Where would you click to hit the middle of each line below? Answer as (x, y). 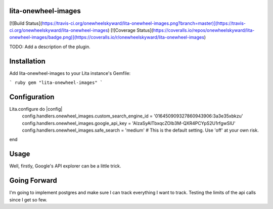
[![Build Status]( (26, 23)
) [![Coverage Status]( (131, 30)
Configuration (32, 97)
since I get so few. (28, 199)
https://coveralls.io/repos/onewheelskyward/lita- (204, 30)
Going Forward (33, 180)
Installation (27, 61)
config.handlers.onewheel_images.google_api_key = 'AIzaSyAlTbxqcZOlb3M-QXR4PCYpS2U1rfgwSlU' (129, 123)
